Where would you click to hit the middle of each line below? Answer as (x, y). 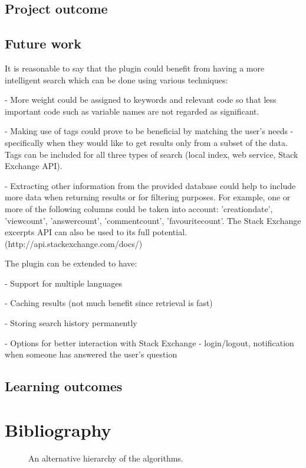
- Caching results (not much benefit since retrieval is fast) (109, 303)
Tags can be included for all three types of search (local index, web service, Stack (152, 154)
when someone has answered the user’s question (91, 354)
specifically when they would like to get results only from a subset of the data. (146, 142)
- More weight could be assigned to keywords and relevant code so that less (141, 100)
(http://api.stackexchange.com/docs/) (74, 243)
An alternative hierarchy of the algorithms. (106, 458)
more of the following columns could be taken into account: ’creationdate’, (139, 208)
